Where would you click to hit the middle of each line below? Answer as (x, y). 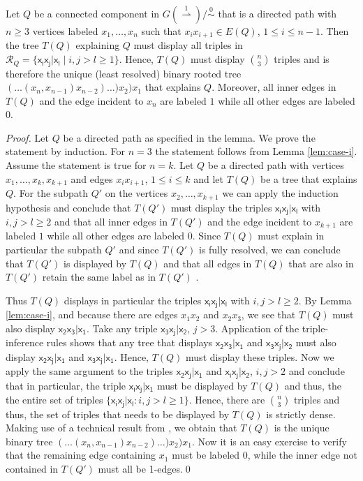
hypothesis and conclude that (68, 207)
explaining (98, 45)
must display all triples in (188, 45)
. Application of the (257, 328)
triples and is (302, 59)
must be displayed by (202, 385)
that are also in (321, 263)
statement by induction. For (66, 151)
